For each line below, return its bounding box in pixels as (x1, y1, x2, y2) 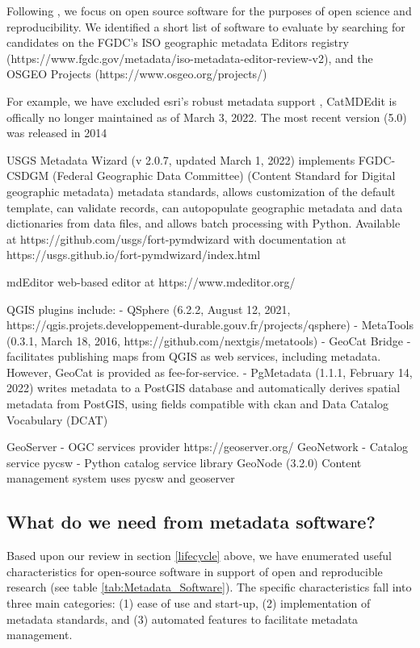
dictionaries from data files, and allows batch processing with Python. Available (6, 215, 401, 232)
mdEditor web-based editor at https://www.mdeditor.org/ (6, 273, 296, 290)
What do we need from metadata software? (6, 509, 376, 534)
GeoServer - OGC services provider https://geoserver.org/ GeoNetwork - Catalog (6, 438, 409, 455)
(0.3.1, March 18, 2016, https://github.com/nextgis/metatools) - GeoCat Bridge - (6, 332, 411, 349)
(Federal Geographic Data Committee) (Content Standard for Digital (52, 167, 396, 184)
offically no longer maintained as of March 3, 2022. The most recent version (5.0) (6, 108, 407, 125)
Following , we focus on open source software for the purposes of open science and (6, 2, 412, 19)
